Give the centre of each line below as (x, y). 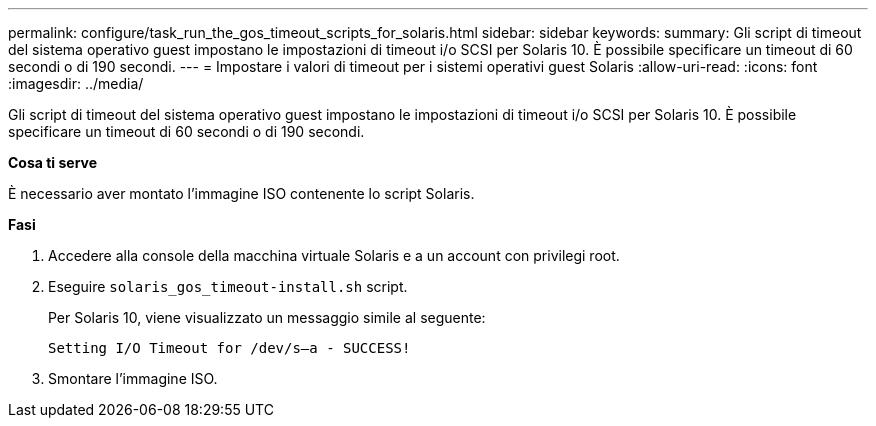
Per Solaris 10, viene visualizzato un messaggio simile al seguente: (267, 317)
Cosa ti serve (53, 162)
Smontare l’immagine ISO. (133, 378)
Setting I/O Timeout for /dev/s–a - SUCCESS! (229, 348)
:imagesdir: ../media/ (76, 83)
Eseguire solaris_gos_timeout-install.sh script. (228, 286)
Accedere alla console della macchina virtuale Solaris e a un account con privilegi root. (334, 255)
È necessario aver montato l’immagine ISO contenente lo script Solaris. (241, 193)
